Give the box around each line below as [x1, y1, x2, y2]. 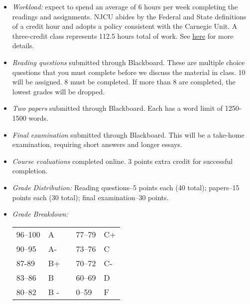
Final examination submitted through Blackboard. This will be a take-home [12, 129, 245, 140]
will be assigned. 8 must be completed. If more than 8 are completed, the [12, 76, 236, 87]
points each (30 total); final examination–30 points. [12, 192, 169, 202]
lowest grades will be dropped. [12, 86, 105, 96]
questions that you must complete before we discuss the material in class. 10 [12, 67, 246, 77]
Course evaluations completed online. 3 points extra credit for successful [12, 155, 233, 166]
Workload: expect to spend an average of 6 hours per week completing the [12, 1, 238, 11]
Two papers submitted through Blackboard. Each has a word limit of [12, 103, 223, 113]
